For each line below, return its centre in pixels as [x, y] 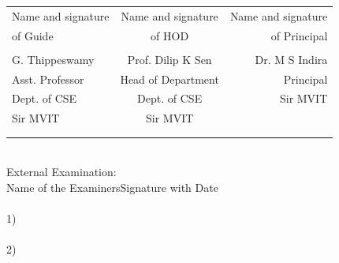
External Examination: [61, 172]
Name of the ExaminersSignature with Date [112, 187]
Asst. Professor [48, 79]
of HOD [170, 35]
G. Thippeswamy [53, 59]
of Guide [33, 35]
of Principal [299, 35]
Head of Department [169, 79]
